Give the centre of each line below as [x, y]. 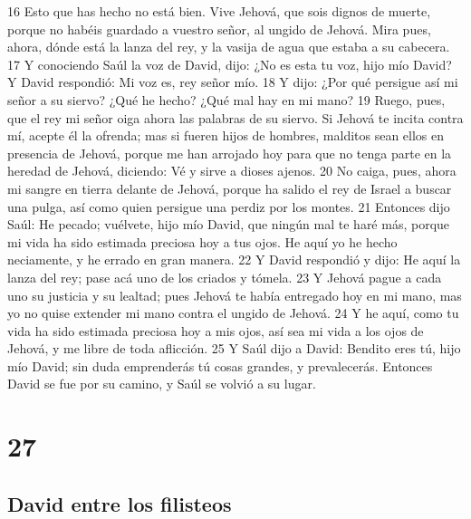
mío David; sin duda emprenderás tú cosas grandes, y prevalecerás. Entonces [220, 365]
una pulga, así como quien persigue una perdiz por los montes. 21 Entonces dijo [229, 206]
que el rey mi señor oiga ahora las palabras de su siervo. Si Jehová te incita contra [235, 117]
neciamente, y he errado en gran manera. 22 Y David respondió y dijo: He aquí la [234, 259]
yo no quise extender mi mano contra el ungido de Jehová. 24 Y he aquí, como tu [233, 313]
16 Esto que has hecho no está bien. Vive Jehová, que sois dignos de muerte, [219, 11]
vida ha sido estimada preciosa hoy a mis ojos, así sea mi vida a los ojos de [216, 330]
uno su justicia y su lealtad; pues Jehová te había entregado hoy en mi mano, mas [235, 295]
